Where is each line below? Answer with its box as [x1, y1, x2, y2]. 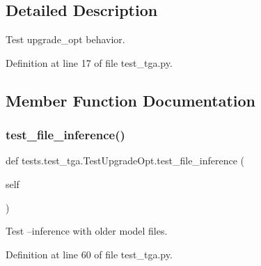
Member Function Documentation [6, 89, 256, 111]
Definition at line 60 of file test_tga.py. [6, 247, 173, 261]
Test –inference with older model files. [6, 224, 168, 238]
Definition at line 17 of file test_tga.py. [6, 55, 173, 70]
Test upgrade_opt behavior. [6, 32, 125, 47]
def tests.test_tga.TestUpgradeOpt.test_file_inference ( [6, 153, 245, 168]
